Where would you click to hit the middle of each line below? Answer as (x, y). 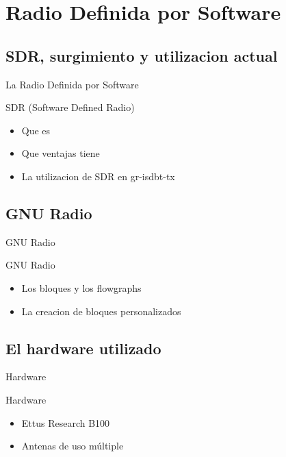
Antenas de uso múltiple (73, 446)
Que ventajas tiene (61, 153)
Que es (36, 130)
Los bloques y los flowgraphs (81, 287)
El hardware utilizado (83, 348)
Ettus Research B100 (66, 422)
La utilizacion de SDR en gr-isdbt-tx (98, 176)
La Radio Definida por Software (72, 84)
